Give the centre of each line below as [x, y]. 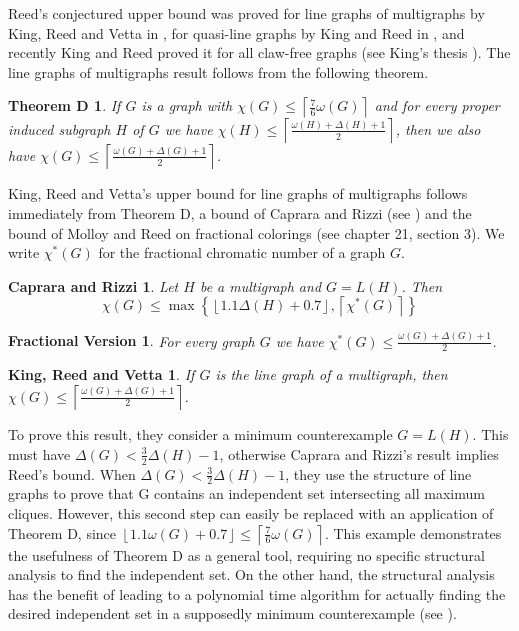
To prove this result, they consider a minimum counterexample [200, 434]
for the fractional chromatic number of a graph [242, 252]
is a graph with [187, 105]
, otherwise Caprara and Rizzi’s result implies [359, 453]
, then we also [438, 128]
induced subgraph [59, 128]
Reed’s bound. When [72, 473]
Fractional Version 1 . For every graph [131, 340]
